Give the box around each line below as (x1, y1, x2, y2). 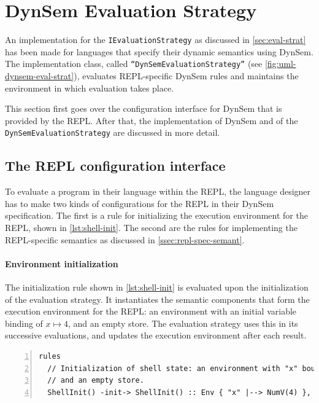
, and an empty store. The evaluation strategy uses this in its (67, 316, 298, 329)
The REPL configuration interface (5, 156, 226, 175)
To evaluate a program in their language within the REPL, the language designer (5, 185, 311, 198)
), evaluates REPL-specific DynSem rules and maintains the (74, 69, 299, 82)
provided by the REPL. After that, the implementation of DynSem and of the (5, 114, 298, 127)
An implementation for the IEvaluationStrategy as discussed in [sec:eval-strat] (5, 33, 306, 46)
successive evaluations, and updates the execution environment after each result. (5, 329, 307, 342)
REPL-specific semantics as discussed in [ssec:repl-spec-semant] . (5, 233, 245, 246)
